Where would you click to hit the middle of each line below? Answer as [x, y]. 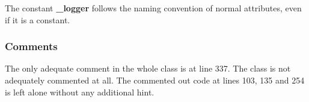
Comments [31, 46]
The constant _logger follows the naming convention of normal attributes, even [153, 8]
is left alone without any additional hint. [80, 92]
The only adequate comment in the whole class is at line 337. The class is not [148, 68]
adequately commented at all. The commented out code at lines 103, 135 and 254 [155, 80]
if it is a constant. [38, 19]
